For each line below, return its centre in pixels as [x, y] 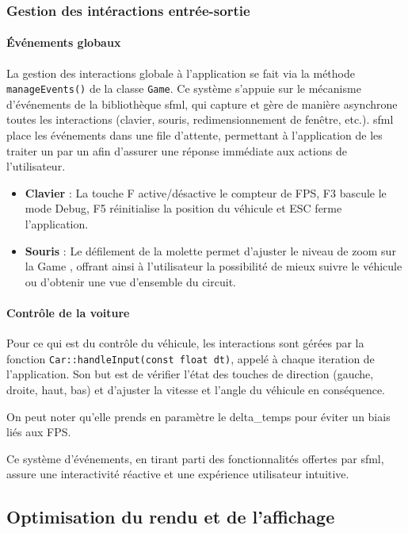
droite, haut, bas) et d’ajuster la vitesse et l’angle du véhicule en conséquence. [196, 390]
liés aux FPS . [39, 432]
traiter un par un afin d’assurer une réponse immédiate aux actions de [177, 150]
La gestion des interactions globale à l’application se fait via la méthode [181, 73]
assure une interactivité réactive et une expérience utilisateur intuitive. [178, 474]
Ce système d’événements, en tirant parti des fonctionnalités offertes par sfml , [195, 458]
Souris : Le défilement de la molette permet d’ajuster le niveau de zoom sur [210, 250]
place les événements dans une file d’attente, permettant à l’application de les [194, 135]
